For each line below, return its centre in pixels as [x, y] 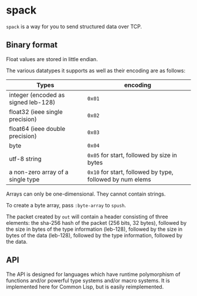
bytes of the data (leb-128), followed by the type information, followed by [94, 235]
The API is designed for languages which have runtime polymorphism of [93, 274]
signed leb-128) [32, 102]
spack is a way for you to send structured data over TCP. [74, 26]
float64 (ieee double [37, 129]
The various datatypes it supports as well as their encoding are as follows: [96, 70]
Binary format [32, 45]
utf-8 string [26, 159]
